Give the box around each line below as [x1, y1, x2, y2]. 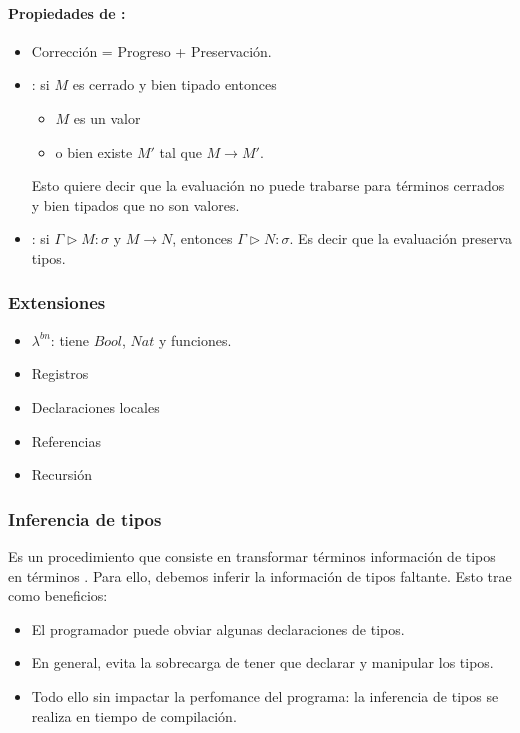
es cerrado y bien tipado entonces [72, 74, 277, 95]
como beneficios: [8, 585, 108, 606]
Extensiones [8, 290, 106, 315]
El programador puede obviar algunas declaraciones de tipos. [31, 618, 405, 639]
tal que [159, 141, 202, 162]
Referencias [31, 430, 101, 451]
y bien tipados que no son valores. [31, 194, 240, 215]
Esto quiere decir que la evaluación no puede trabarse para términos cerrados [31, 175, 505, 196]
